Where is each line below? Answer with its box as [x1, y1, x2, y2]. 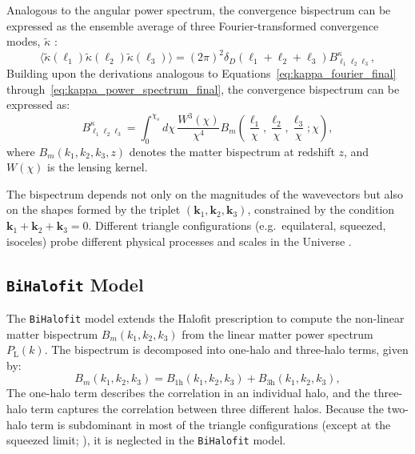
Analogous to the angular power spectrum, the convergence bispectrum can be [6, 2, 391, 18]
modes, [6, 33, 41, 50]
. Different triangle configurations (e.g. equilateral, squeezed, [88, 217, 386, 234]
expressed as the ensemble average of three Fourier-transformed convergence [6, 17, 379, 34]
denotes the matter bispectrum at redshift [129, 143, 335, 159]
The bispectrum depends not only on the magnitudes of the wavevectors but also [6, 185, 403, 202]
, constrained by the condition [247, 201, 395, 218]
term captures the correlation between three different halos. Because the [30, 400, 384, 417]
